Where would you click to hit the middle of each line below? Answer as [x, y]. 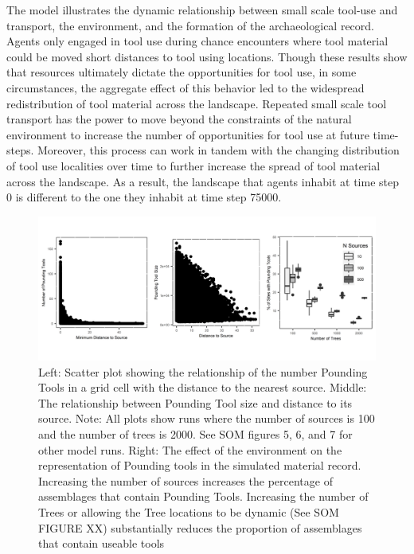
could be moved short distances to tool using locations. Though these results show [207, 56]
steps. [20, 150]
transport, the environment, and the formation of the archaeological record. [190, 25]
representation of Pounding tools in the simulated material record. [200, 465]
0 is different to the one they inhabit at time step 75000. [144, 197]
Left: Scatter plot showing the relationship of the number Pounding [203, 371]
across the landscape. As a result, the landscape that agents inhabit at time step [203, 181]
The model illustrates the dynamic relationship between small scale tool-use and [202, 10]
